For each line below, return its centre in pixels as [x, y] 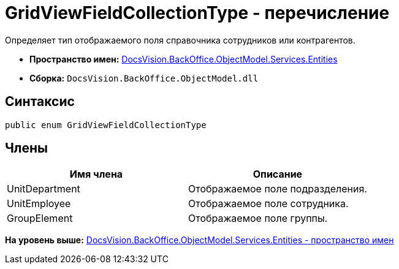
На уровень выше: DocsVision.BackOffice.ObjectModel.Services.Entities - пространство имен [199, 240]
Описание [278, 174]
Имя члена [96, 174]
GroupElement [40, 218]
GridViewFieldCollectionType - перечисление [197, 13]
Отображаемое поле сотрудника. [268, 204]
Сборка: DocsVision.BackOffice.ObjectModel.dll [144, 78]
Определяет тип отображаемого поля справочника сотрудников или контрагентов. [180, 40]
